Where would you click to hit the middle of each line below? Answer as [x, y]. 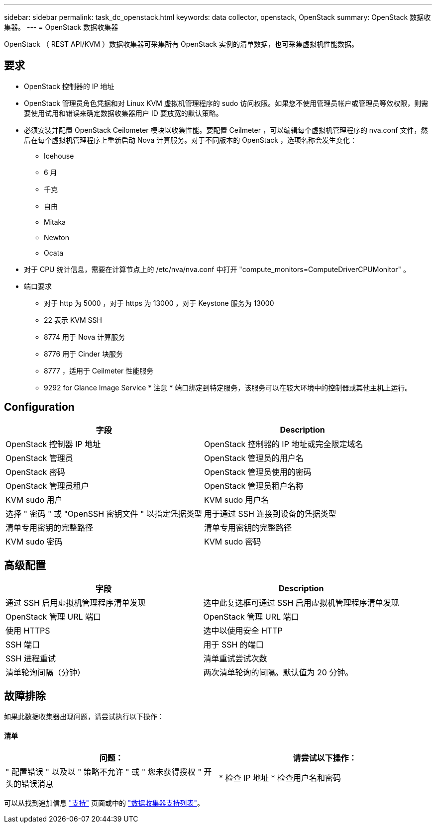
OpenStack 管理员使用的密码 [258, 472]
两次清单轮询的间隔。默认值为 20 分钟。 [278, 672]
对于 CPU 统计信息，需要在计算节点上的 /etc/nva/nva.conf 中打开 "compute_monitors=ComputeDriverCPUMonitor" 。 [217, 269]
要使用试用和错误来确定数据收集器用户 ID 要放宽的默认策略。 [123, 113]
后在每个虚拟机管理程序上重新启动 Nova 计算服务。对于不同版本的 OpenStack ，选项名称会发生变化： [190, 140]
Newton [57, 237]
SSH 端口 [23, 644]
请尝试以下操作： [325, 758]
